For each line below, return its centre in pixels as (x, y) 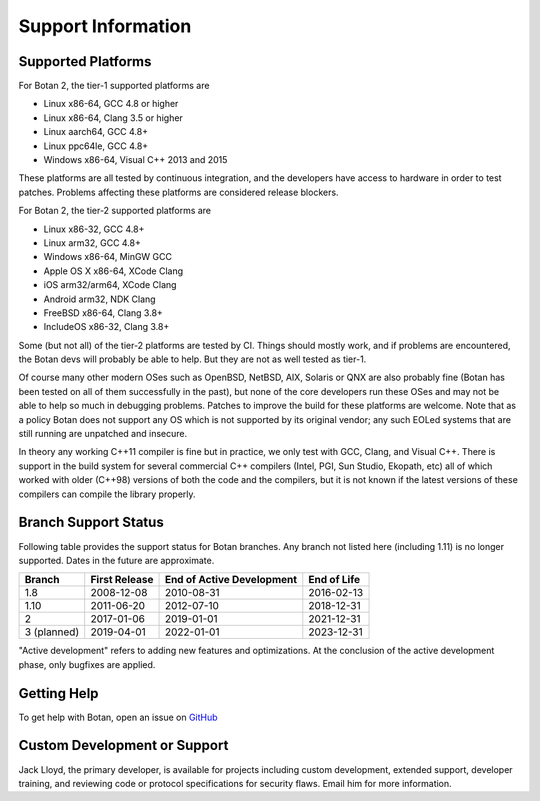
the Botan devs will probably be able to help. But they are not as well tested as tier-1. (192, 359)
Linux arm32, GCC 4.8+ (92, 242)
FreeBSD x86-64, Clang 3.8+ (103, 312)
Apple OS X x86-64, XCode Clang (113, 271)
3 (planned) (52, 632)
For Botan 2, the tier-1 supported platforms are (114, 86)
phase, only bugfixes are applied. (87, 664)
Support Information (105, 26)
